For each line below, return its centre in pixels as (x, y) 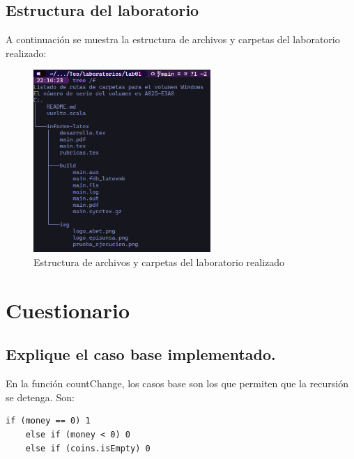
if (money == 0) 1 (48, 421)
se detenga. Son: (40, 397)
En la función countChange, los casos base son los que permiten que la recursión (177, 383)
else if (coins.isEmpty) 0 (88, 448)
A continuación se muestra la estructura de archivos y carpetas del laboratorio (173, 39)
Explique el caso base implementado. (141, 354)
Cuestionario (68, 310)
